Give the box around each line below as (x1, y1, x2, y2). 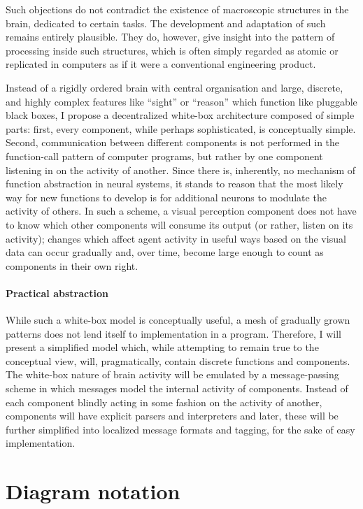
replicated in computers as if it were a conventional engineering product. (6, 57, 316, 71)
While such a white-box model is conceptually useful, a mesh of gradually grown (6, 313, 350, 327)
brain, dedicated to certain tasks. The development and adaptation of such (6, 15, 326, 30)
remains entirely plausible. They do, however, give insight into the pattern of (6, 29, 335, 44)
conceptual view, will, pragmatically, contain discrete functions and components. (6, 353, 350, 368)
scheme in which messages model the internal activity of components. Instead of (6, 381, 348, 396)
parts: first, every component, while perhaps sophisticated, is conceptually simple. (6, 121, 356, 136)
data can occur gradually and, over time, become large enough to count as (6, 245, 324, 259)
